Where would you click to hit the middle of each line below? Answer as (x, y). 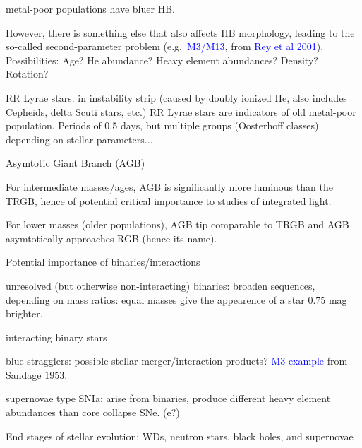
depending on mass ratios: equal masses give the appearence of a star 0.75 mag (176, 299)
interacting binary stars (56, 337)
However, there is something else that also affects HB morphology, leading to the (180, 32)
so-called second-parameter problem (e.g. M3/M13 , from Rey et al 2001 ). (165, 46)
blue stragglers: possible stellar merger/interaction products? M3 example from (177, 361)
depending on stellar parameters (75, 139)
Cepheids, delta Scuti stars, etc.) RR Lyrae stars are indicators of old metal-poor (181, 111)
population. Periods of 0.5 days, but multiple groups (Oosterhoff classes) (162, 125)
